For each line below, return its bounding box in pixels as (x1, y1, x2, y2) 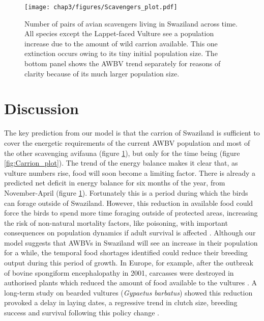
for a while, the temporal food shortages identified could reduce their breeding (4, 247, 248, 258)
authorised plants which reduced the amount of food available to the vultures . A (4, 277, 257, 288)
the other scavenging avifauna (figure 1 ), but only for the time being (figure (4, 147, 240, 158)
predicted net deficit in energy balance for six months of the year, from (4, 177, 225, 188)
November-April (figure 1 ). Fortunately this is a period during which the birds (4, 187, 248, 198)
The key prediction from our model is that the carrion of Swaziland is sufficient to (4, 127, 260, 138)
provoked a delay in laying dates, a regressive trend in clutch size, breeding (4, 297, 238, 308)
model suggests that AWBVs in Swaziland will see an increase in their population (4, 237, 258, 248)
